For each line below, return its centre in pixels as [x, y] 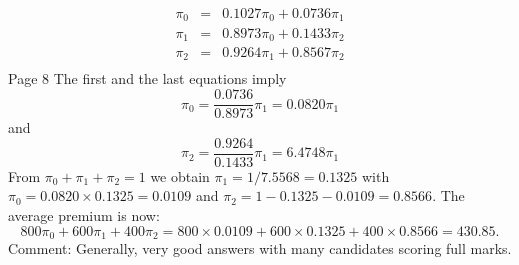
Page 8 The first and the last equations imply [147, 78]
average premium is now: [84, 214]
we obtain [180, 175]
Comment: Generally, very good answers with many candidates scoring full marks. [260, 248]
